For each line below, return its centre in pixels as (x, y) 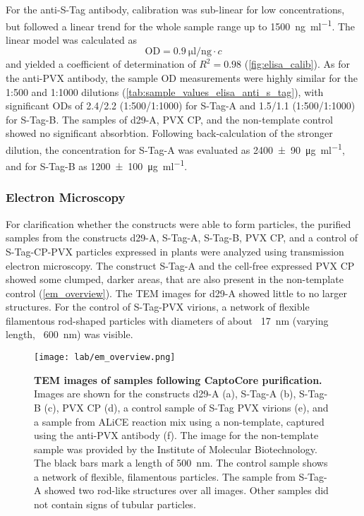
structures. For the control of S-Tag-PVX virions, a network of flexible (158, 307)
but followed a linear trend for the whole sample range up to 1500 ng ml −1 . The (181, 25)
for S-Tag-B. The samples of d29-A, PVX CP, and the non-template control (169, 119)
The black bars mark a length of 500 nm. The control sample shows (181, 463)
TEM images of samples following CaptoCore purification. (178, 379)
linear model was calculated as (72, 39)
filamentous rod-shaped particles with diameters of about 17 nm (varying (167, 320)
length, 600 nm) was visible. (69, 334)
